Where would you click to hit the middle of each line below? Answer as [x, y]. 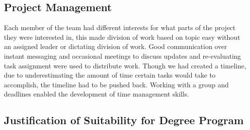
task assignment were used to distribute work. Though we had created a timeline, [125, 65]
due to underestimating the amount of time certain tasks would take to [110, 75]
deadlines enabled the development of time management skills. [97, 94]
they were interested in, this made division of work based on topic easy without [122, 37]
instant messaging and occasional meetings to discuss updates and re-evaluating [123, 56]
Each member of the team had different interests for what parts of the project [120, 27]
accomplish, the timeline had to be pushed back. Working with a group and [117, 84]
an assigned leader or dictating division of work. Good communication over [116, 46]
